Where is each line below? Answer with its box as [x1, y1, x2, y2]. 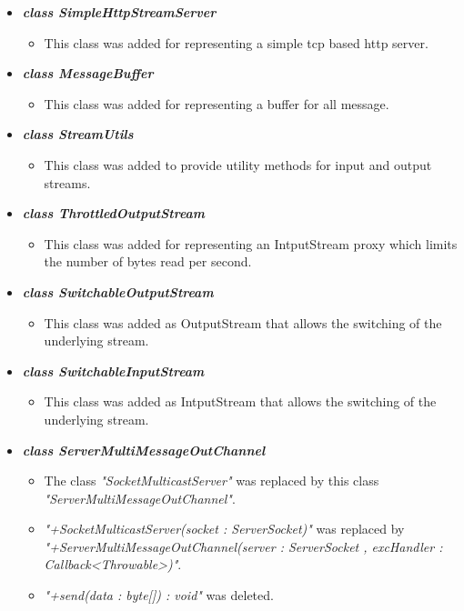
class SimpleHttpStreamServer [22, 3, 217, 21]
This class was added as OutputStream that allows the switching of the [44, 313, 442, 332]
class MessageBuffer [22, 64, 154, 83]
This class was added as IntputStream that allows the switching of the [44, 392, 437, 411]
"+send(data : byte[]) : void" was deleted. [44, 586, 274, 605]
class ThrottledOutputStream [22, 204, 206, 223]
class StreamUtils [22, 125, 134, 144]
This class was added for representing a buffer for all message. [44, 94, 389, 113]
